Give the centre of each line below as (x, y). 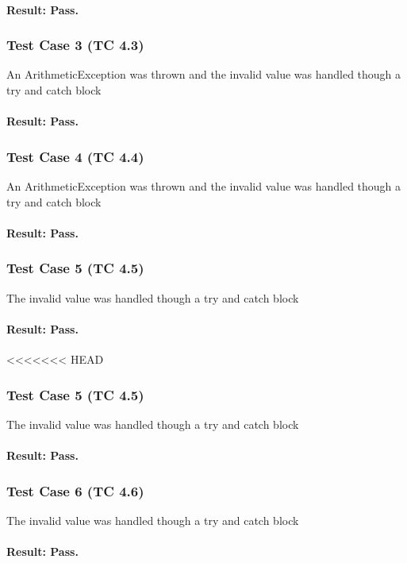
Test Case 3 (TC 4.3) (75, 45)
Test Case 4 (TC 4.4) (75, 156)
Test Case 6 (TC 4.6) (75, 490)
